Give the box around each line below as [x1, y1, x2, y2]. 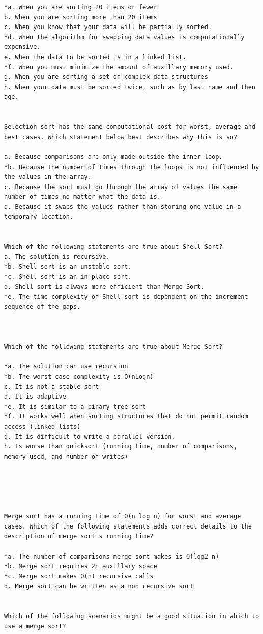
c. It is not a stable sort [4, 383, 99, 390]
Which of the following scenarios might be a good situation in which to [4, 613, 259, 620]
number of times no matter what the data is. [4, 193, 161, 201]
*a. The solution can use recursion [4, 363, 128, 371]
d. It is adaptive [4, 393, 66, 401]
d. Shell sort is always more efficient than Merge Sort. [4, 283, 204, 290]
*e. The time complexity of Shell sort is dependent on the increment [4, 293, 248, 301]
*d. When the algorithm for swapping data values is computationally [4, 33, 245, 41]
